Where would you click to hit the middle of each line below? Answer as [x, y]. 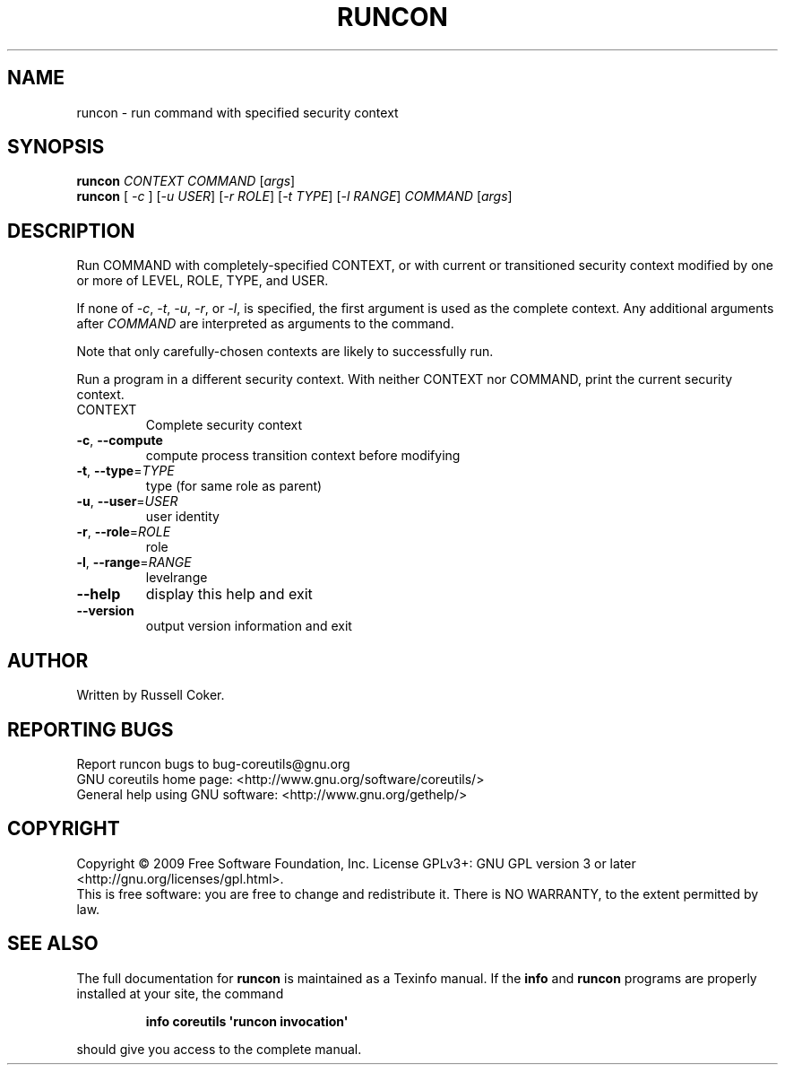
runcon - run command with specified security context [237, 112]
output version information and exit [249, 626]
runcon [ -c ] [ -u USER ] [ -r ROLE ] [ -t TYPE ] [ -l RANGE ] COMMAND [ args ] [294, 196]
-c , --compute [120, 440]
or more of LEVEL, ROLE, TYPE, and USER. [203, 281]
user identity [182, 517]
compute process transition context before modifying [303, 456]
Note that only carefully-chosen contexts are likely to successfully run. [285, 352]
